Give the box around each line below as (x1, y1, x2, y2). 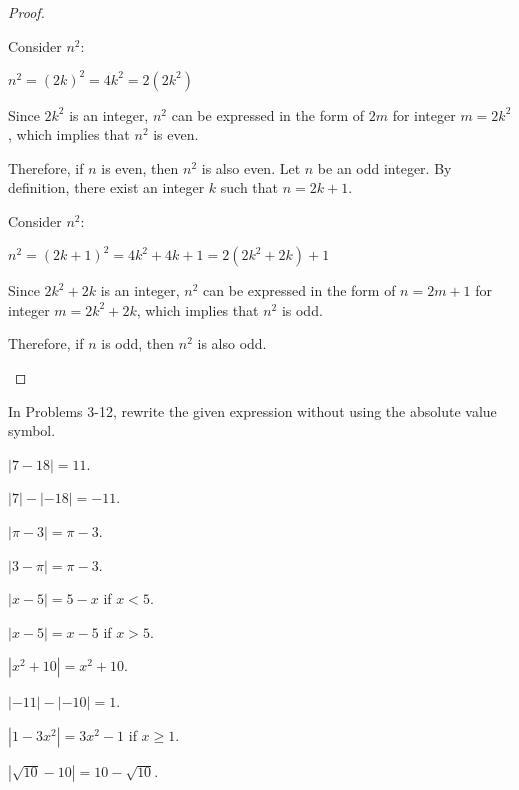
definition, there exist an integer (8, 177, 205, 198)
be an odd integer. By (317, 157, 452, 178)
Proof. (8, 2, 45, 22)
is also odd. (197, 333, 267, 354)
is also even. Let (201, 157, 301, 178)
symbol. (8, 420, 56, 441)
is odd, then (101, 333, 175, 354)
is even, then (101, 157, 179, 178)
